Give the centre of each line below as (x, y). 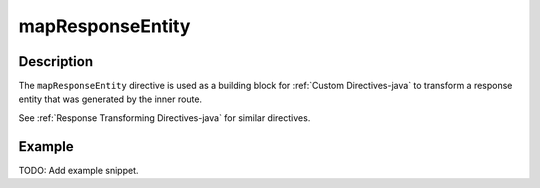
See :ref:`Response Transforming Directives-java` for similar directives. (164, 117)
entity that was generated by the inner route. (110, 99)
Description (56, 61)
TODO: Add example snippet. (78, 170)
